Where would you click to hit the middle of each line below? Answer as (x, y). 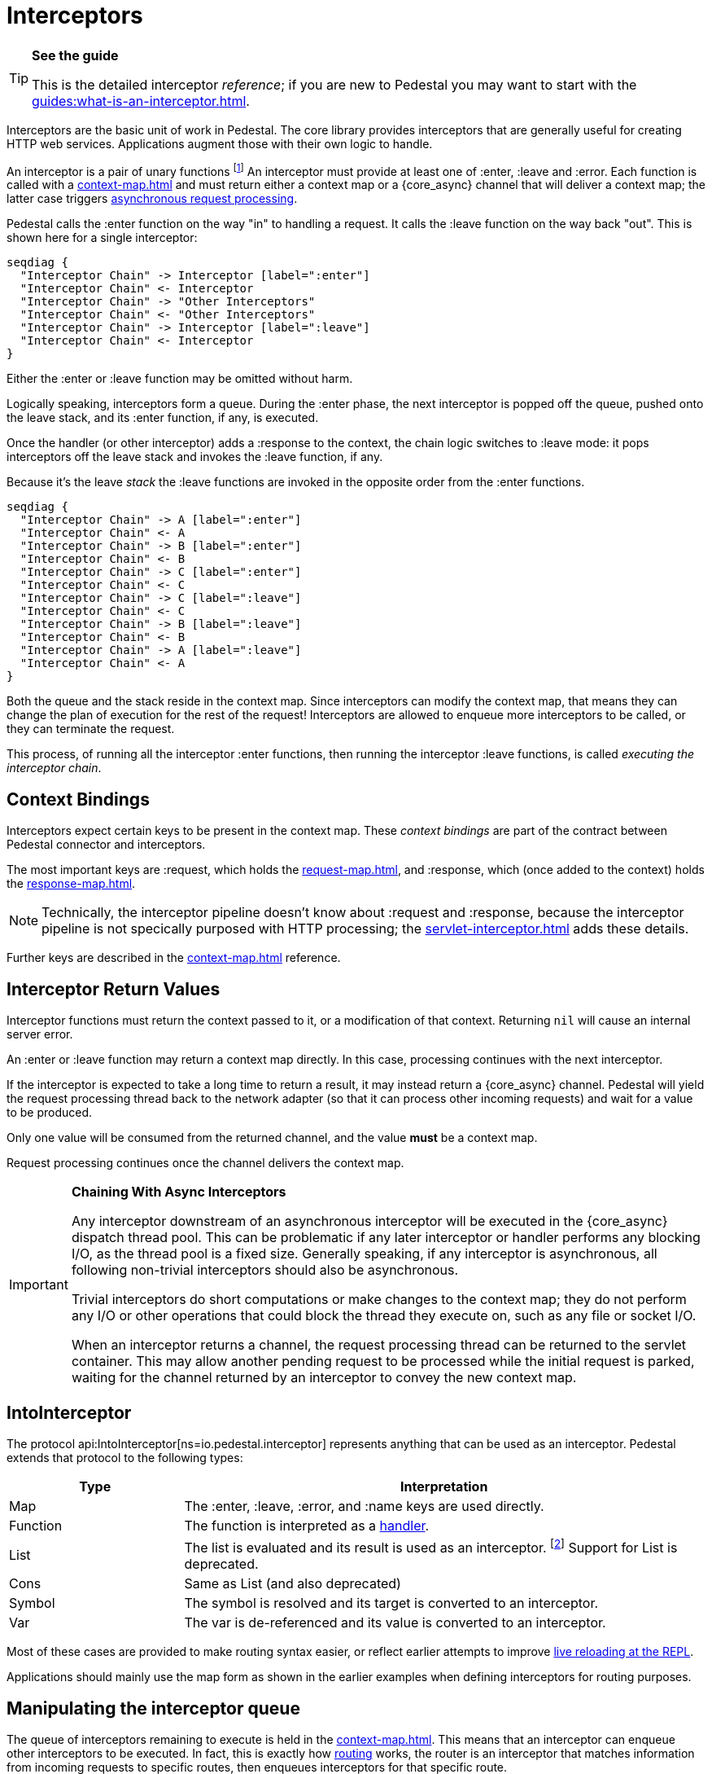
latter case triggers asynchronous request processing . (152, 199)
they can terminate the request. (91, 729)
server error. (40, 1034)
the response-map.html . (71, 884)
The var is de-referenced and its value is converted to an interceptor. (395, 1623)
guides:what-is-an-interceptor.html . (141, 101)
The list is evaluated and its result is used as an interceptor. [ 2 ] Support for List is (431, 1546)
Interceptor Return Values (114, 989)
